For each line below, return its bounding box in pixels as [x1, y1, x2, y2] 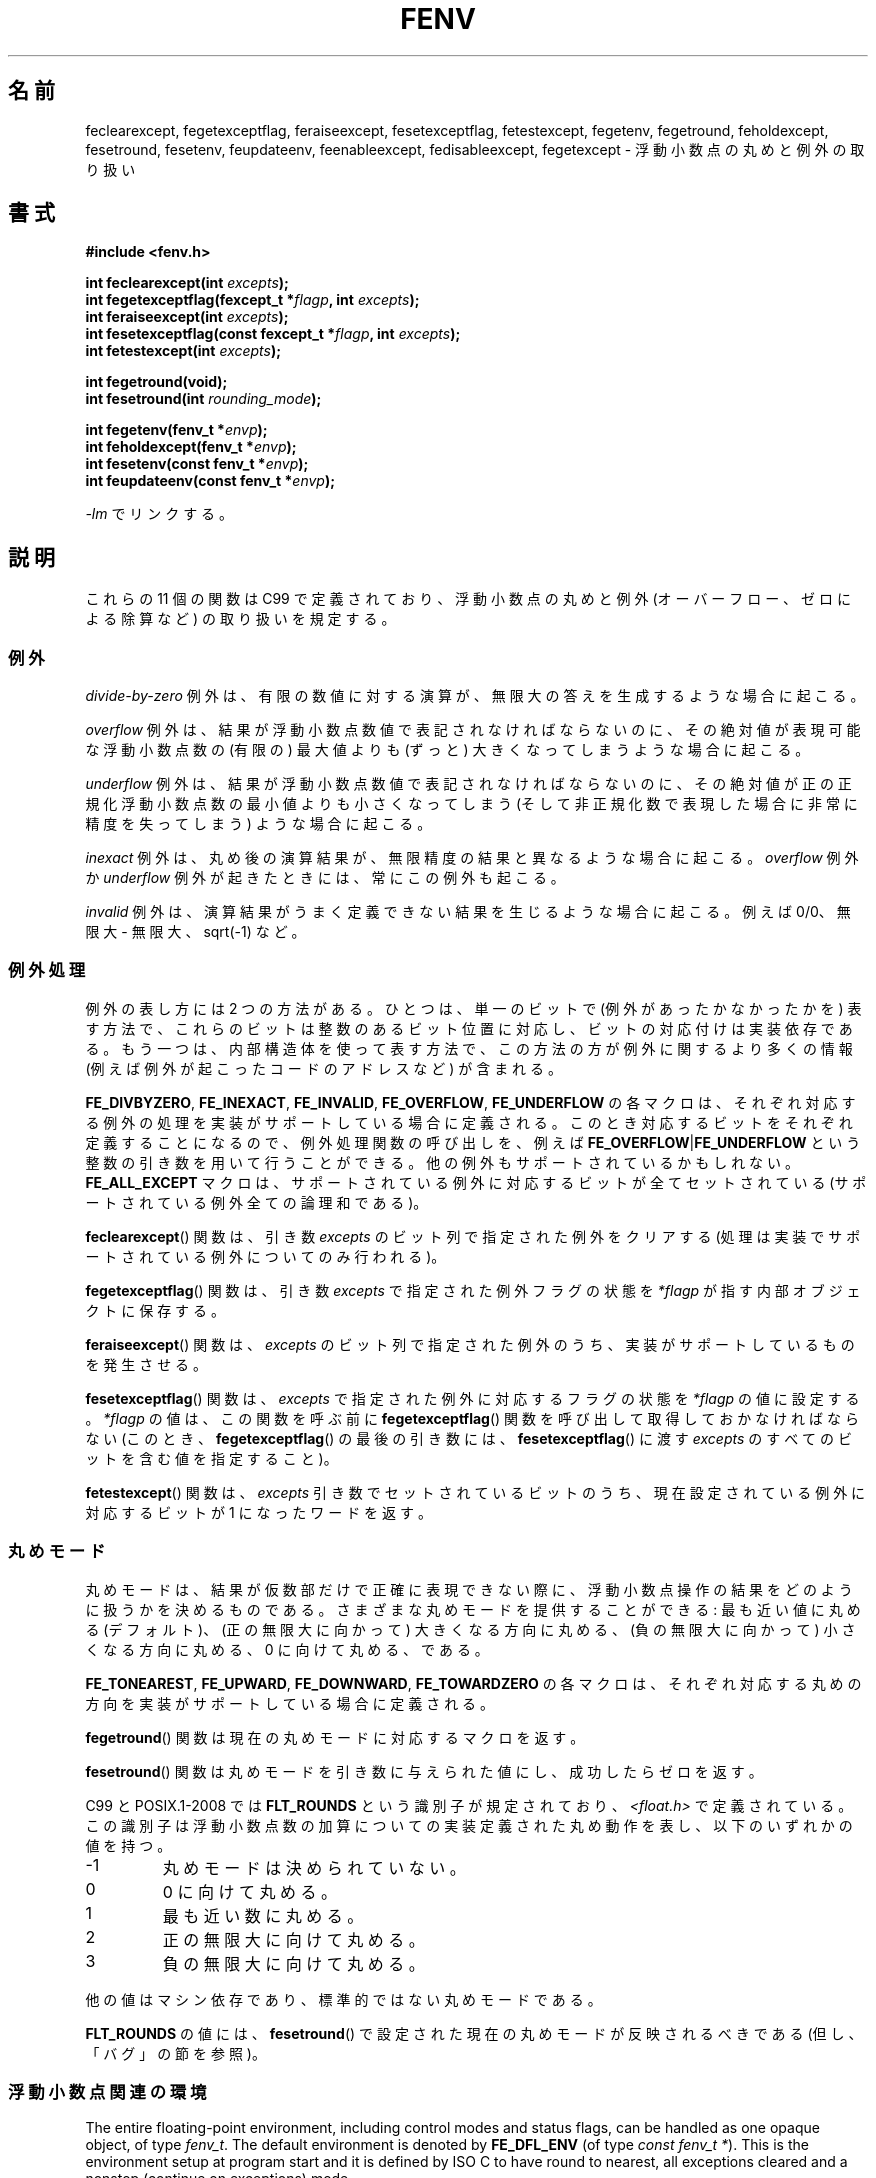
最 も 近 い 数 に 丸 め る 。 [162, 1905, 364, 1926]
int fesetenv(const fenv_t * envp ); [85, 455, 309, 473]
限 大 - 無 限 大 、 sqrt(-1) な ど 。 [85, 923, 306, 941]
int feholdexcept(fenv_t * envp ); [85, 438, 297, 456]
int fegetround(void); [85, 373, 228, 391]
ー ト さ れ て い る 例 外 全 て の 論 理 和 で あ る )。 [85, 1193, 428, 1211]
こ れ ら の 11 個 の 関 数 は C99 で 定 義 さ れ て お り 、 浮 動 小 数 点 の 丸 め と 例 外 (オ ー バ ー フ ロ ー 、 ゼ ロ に [85, 590, 851, 608]
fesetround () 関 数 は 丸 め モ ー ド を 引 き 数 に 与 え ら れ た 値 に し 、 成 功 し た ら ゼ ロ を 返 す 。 [85, 1762, 763, 1780]
